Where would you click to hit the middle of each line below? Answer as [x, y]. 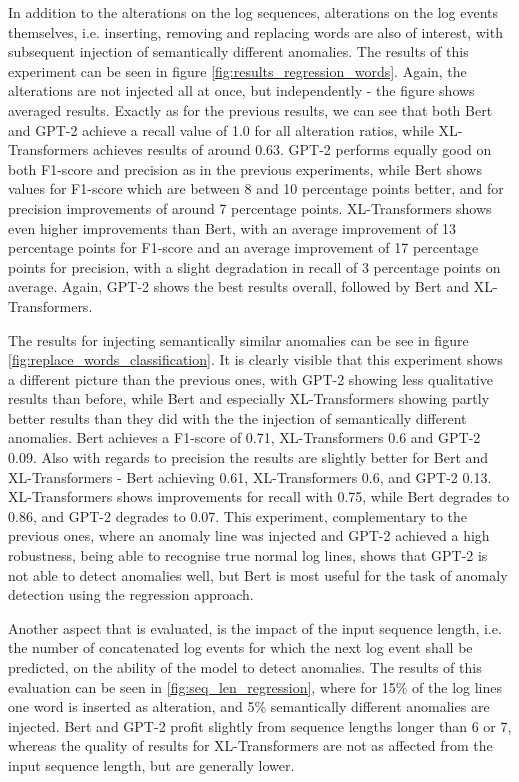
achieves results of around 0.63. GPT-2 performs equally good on [292, 149]
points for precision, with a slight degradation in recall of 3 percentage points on [254, 266]
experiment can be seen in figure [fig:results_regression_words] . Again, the [237, 70]
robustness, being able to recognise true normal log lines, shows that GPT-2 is [248, 555]
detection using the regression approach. [131, 594]
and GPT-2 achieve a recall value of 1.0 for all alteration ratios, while [221, 129]
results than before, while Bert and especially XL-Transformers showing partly [249, 398]
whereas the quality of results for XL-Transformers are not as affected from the [250, 745]
